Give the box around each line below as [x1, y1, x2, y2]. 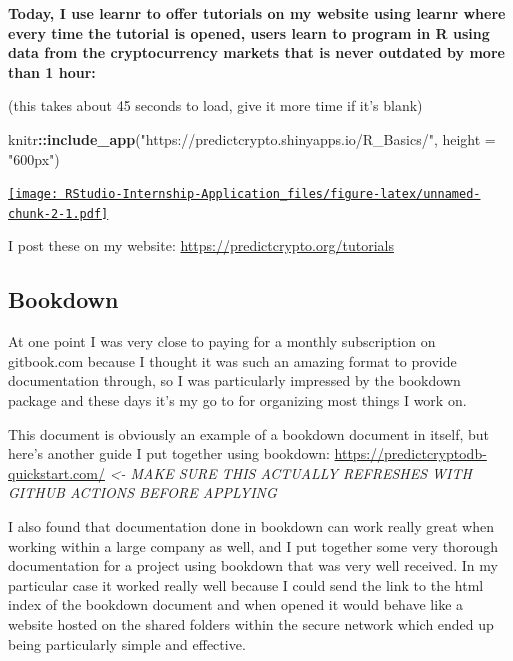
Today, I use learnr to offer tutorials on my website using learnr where [8, 3, 506, 23]
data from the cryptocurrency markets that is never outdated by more [8, 42, 505, 63]
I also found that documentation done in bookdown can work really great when [8, 516, 494, 537]
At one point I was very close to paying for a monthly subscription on [8, 331, 436, 352]
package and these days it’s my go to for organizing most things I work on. [8, 390, 467, 411]
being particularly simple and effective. [8, 633, 246, 654]
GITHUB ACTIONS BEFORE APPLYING [8, 482, 277, 503]
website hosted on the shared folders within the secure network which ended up [8, 613, 494, 634]
